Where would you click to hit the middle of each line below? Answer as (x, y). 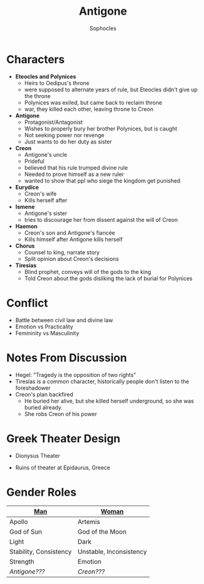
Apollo (19, 522)
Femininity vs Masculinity (47, 333)
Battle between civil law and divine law (64, 320)
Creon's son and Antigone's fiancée (70, 233)
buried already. (43, 407)
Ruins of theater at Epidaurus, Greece (62, 468)
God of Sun (26, 532)
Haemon (26, 226)
